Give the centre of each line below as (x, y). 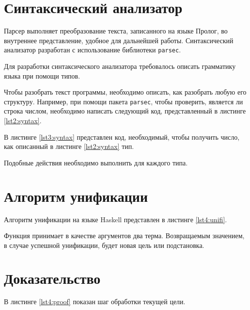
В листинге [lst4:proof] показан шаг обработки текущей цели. (95, 302)
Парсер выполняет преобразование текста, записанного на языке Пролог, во (116, 31)
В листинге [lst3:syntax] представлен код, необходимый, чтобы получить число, (122, 137)
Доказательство (52, 278)
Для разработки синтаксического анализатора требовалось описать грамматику (120, 66)
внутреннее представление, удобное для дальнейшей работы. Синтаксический (119, 40)
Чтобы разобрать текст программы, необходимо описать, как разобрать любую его (125, 92)
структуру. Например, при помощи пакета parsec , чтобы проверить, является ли (124, 101)
